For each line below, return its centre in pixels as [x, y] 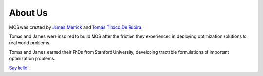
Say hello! [19, 68]
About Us [28, 13]
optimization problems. [32, 59]
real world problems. [30, 43]
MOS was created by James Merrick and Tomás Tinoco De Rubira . [76, 27]
